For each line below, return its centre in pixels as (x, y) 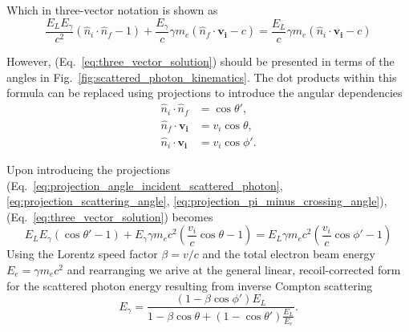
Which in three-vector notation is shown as (112, 10)
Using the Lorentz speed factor (82, 254)
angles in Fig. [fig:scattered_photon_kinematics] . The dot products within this (202, 77)
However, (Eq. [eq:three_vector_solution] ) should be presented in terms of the (200, 61)
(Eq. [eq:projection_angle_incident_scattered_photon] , (145, 185)
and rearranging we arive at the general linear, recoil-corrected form (234, 269)
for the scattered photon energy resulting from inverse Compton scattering (190, 285)
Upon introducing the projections (88, 169)
